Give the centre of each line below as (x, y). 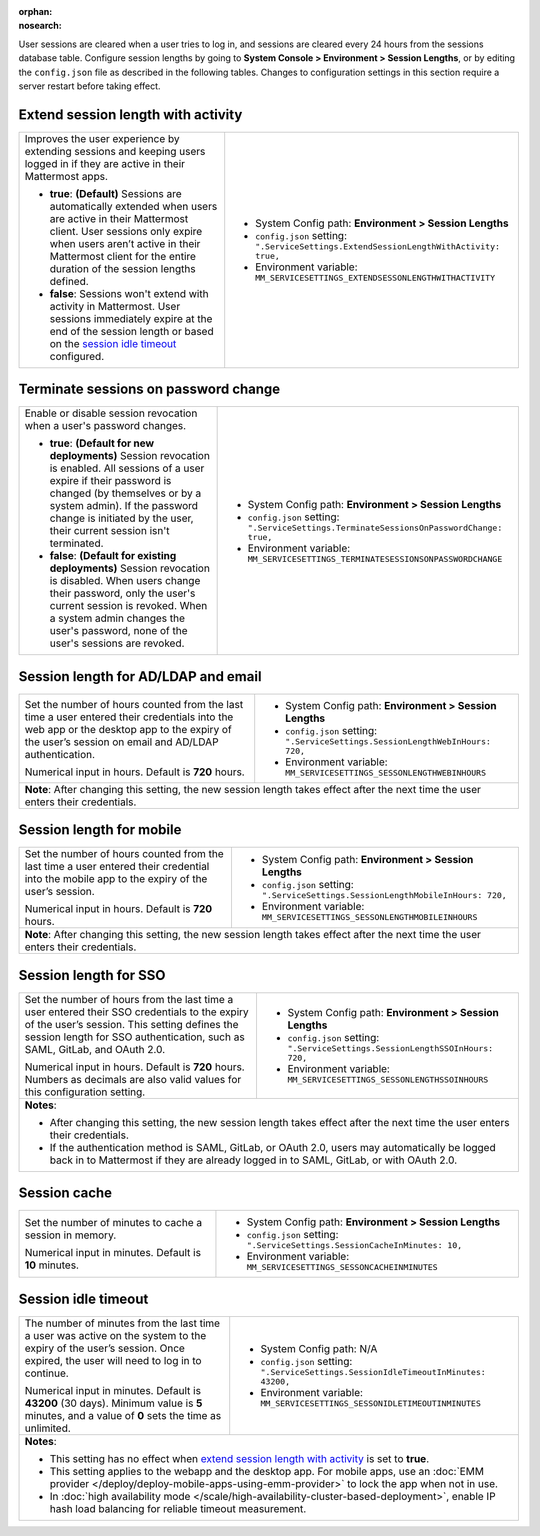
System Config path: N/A (319, 1349)
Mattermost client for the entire (123, 256)
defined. (69, 281)
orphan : (35, 11)
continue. (46, 1373)
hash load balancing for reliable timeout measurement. (178, 1508)
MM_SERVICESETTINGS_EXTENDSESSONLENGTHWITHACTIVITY (375, 278)
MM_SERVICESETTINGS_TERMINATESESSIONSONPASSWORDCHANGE (375, 558)
